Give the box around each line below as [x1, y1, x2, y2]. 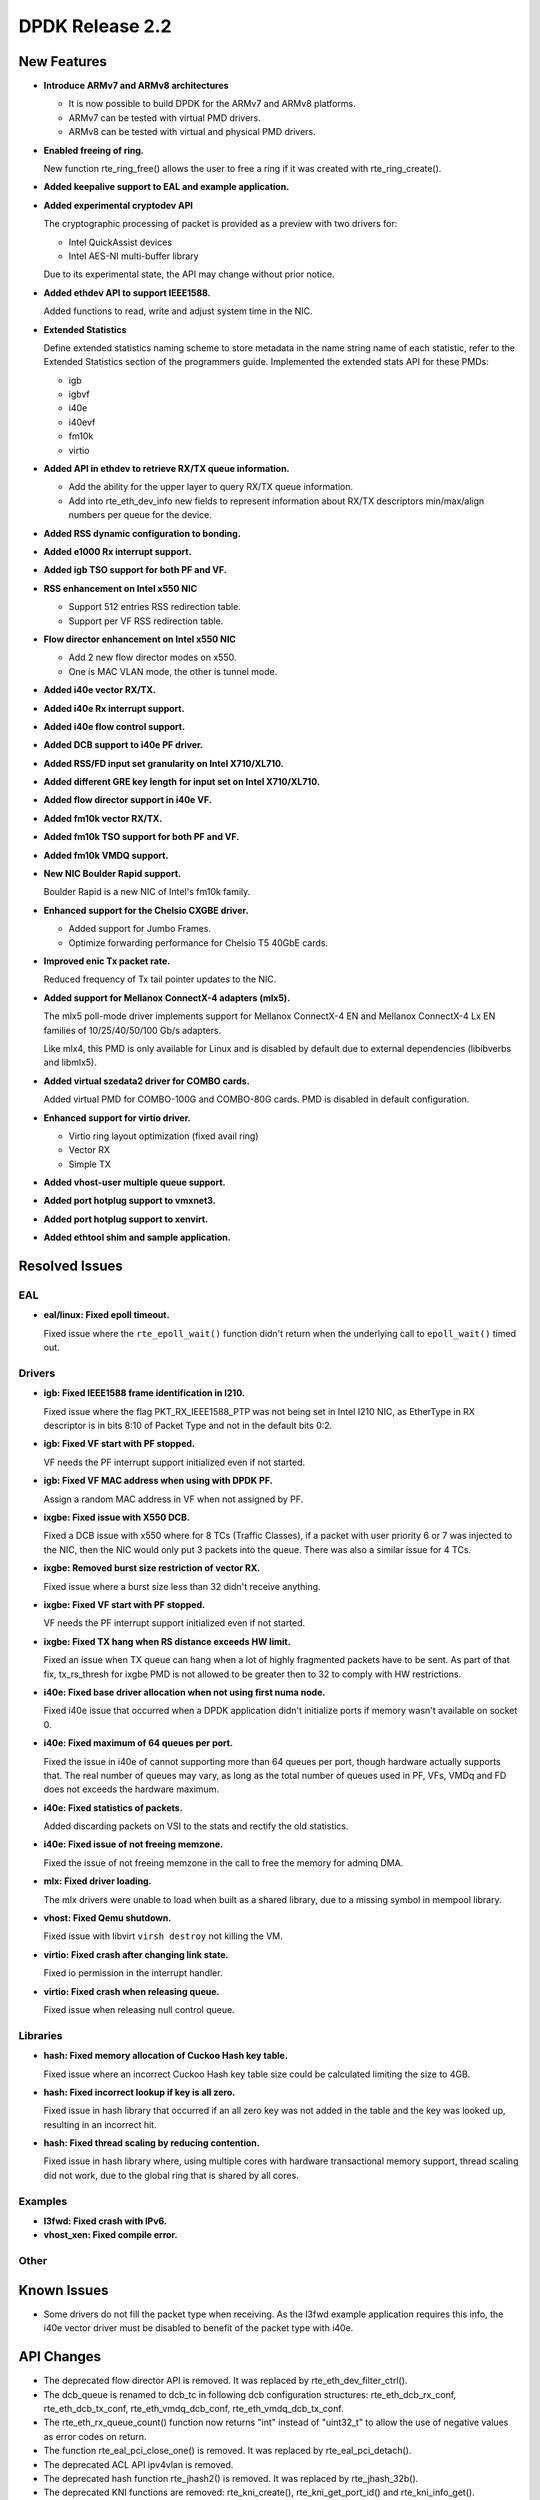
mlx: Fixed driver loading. [43, 1875, 152, 1887]
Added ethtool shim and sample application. [43, 1231, 231, 1244]
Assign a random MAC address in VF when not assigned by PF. [43, 1493, 304, 1505]
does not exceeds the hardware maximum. [43, 1783, 220, 1795]
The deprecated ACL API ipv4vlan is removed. [43, 2458, 234, 2470]
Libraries [18, 2028, 64, 2042]
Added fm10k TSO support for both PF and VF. [43, 831, 240, 843]
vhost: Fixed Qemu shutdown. [43, 1912, 172, 1924]
